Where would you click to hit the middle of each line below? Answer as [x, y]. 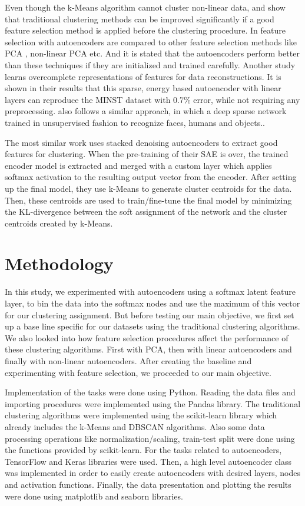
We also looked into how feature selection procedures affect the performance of [147, 337]
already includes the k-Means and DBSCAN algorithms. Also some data [135, 426]
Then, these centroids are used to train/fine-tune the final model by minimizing [148, 200]
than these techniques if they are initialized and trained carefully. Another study [150, 64]
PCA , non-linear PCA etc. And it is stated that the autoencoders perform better [152, 53]
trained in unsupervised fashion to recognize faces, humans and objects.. [135, 122]
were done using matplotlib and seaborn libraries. [94, 496]
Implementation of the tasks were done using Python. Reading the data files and [150, 392]
